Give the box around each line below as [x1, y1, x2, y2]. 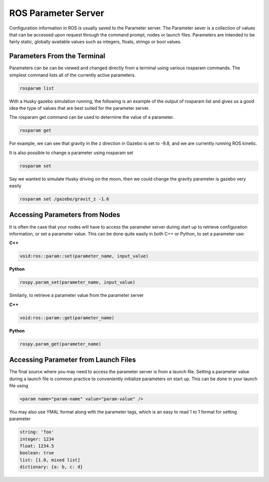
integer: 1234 [19, 436, 54, 442]
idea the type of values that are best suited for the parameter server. [9, 105, 150, 111]
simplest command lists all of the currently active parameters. [9, 72, 136, 78]
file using [9, 382, 28, 389]
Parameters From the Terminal [9, 52, 106, 60]
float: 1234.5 [19, 443, 54, 449]
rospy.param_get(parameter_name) [19, 341, 102, 347]
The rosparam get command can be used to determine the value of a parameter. [9, 114, 174, 120]
